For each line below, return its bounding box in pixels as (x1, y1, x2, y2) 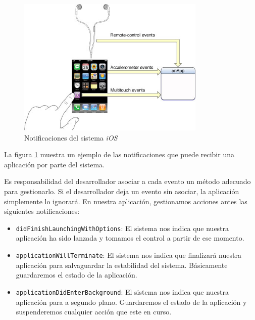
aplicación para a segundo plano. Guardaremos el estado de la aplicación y (16, 296, 247, 307)
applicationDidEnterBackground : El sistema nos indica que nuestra (16, 286, 229, 297)
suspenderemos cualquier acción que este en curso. (16, 306, 172, 317)
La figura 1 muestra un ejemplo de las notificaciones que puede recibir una (4, 149, 234, 160)
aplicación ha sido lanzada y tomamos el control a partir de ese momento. (16, 233, 244, 243)
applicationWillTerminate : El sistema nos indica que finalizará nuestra (16, 250, 241, 260)
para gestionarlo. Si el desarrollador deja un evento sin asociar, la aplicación (4, 186, 239, 196)
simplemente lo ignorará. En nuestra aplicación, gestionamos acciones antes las (4, 196, 247, 206)
